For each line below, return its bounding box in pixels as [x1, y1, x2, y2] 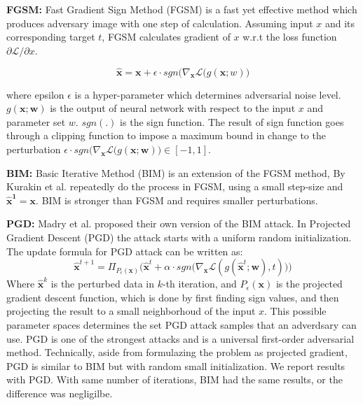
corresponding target [6, 29, 95, 44]
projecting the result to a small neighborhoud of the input [6, 304, 256, 318]
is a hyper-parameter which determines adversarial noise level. [74, 87, 341, 101]
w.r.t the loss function [242, 29, 337, 44]
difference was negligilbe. [6, 385, 113, 400]
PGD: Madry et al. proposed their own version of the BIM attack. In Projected [6, 216, 351, 231]
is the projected [275, 276, 343, 291]
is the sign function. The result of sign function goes [120, 114, 344, 129]
